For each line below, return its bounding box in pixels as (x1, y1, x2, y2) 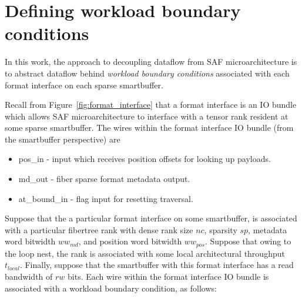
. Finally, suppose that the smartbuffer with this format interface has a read (19, 259, 294, 271)
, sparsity (204, 223, 237, 236)
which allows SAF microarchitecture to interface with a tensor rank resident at (5, 110, 288, 122)
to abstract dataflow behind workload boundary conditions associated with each (5, 67, 290, 79)
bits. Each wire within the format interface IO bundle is (68, 270, 269, 283)
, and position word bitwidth (78, 235, 182, 247)
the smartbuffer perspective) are (5, 133, 120, 145)
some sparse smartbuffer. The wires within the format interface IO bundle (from (5, 121, 294, 134)
